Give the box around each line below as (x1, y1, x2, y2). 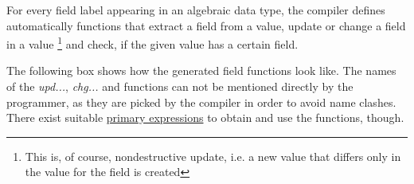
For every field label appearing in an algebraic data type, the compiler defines (6, 2, 385, 18)
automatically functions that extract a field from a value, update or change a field (6, 17, 406, 33)
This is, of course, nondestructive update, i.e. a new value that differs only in (25, 147, 401, 164)
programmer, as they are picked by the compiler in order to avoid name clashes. (6, 93, 396, 110)
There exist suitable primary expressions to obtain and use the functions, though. (6, 109, 404, 126)
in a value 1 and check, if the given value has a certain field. (6, 33, 299, 52)
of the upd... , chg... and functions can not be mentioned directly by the (6, 78, 353, 95)
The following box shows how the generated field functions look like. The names (6, 62, 396, 79)
